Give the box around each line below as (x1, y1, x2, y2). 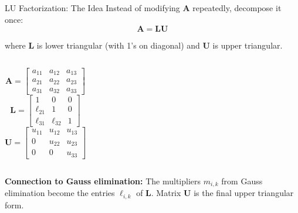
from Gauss (221, 174, 263, 187)
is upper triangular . (212, 39, 283, 51)
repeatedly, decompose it (192, 2, 282, 13)
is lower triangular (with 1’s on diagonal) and (36, 39, 200, 51)
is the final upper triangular (194, 187, 294, 199)
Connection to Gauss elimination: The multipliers (5, 174, 201, 187)
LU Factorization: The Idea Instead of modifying (5, 2, 180, 13)
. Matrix (151, 187, 181, 199)
